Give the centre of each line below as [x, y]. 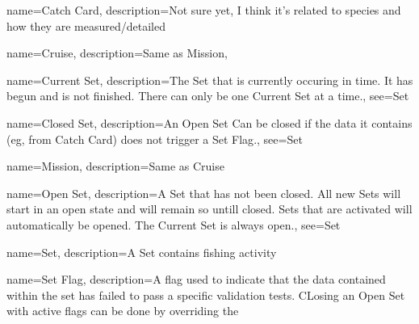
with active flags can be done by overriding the [123, 311]
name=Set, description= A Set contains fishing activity [142, 252]
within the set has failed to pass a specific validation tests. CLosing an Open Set [206, 295]
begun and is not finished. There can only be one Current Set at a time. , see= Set [208, 96]
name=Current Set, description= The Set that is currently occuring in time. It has [210, 80]
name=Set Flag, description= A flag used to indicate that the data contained [196, 279]
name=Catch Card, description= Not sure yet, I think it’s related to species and [204, 10]
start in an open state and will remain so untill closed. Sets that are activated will [209, 209]
